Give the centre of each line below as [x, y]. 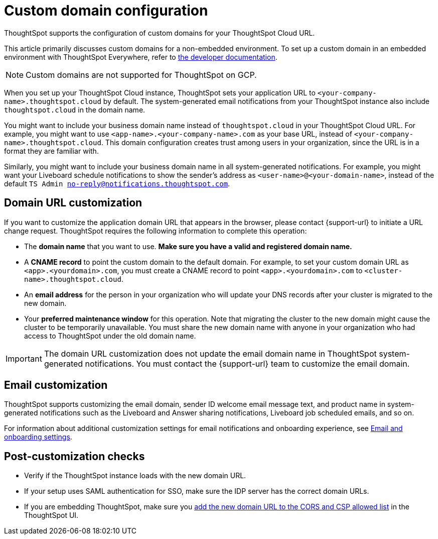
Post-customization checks [75, 456]
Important [24, 358]
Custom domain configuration [106, 11]
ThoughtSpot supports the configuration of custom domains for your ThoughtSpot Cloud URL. [160, 33]
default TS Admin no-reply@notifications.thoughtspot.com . [117, 183]
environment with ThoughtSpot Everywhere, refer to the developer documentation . [141, 57]
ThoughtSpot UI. [51, 515]
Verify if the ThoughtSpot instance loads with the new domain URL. [135, 476]
